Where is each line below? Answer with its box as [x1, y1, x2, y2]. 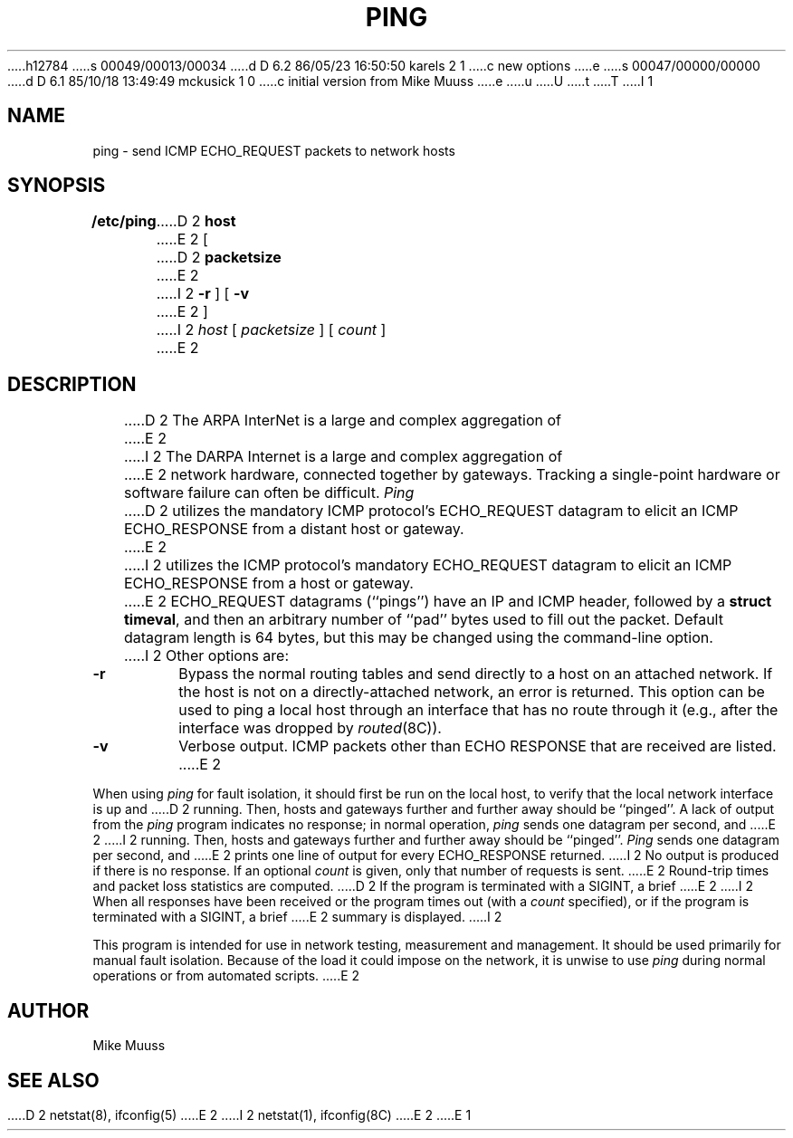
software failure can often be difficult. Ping [123, 483, 415, 502]
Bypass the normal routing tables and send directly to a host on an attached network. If [178, 665, 773, 684]
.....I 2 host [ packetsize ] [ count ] [156, 320, 387, 339]
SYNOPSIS [7, 174, 106, 197]
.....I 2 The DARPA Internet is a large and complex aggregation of [123, 447, 563, 466]
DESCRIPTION [7, 372, 137, 396]
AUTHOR [7, 999, 90, 1022]
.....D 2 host [156, 212, 236, 231]
